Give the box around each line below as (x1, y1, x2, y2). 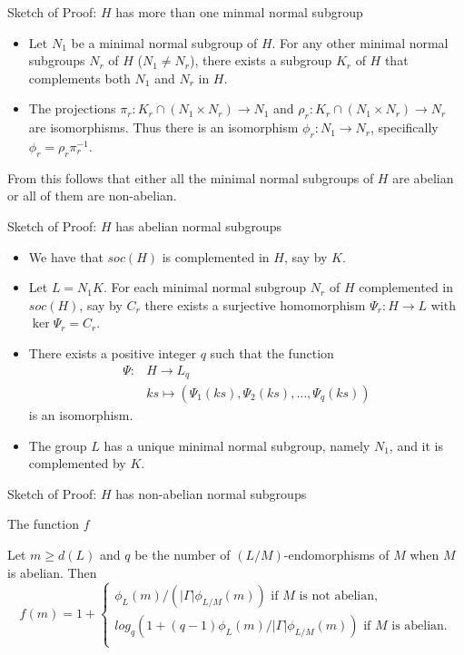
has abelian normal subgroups (115, 216, 281, 235)
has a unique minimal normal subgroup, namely (104, 435, 370, 455)
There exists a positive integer (28, 343, 197, 362)
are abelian (392, 168, 454, 187)
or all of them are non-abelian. (7, 186, 177, 205)
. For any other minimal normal (271, 33, 449, 52)
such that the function (210, 343, 334, 362)
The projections (28, 99, 116, 118)
